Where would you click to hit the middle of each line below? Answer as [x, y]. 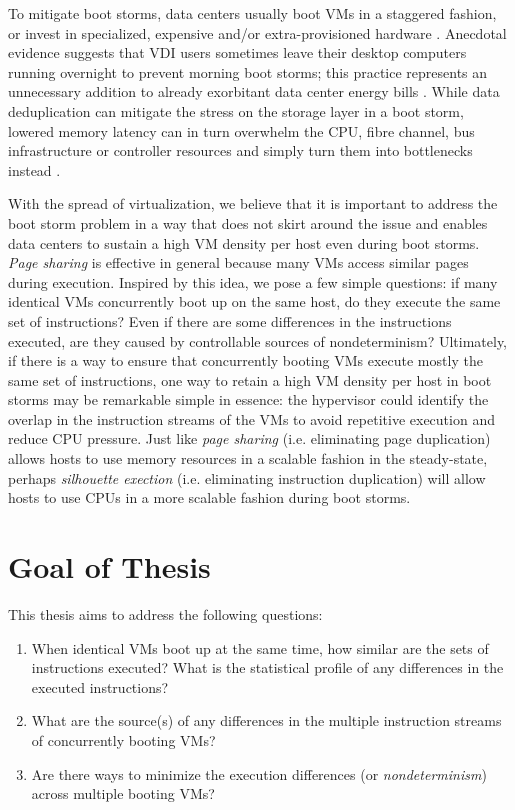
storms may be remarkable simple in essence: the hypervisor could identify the [248, 399]
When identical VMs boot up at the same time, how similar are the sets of [260, 647]
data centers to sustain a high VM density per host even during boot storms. [244, 242]
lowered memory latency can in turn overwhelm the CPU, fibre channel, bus [241, 130]
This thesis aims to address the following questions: [165, 613]
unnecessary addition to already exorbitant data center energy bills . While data [254, 91]
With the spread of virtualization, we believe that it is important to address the [253, 203]
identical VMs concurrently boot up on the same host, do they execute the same [254, 301]
